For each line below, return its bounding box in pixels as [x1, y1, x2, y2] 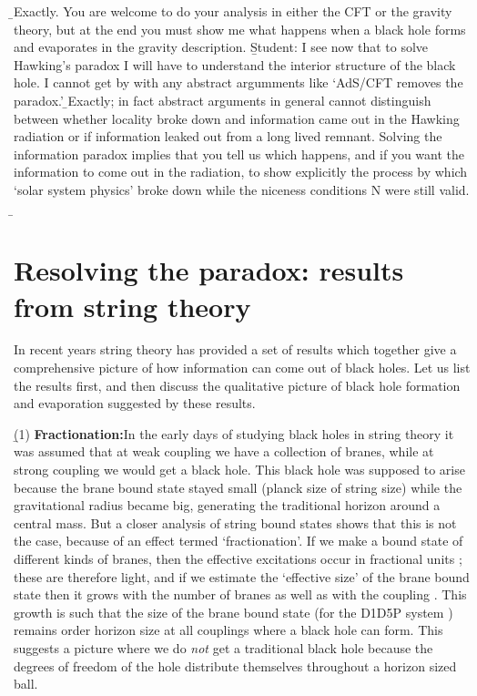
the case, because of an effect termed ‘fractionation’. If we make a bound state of [14, 531, 463, 550]
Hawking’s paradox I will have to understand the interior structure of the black [14, 55, 456, 74]
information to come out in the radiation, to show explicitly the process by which [14, 162, 468, 181]
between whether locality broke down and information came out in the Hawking [14, 108, 460, 128]
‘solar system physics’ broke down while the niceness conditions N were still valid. [14, 179, 470, 199]
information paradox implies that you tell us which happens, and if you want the [14, 144, 465, 163]
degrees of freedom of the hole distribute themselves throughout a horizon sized [14, 656, 457, 675]
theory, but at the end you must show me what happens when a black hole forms [14, 19, 466, 38]
